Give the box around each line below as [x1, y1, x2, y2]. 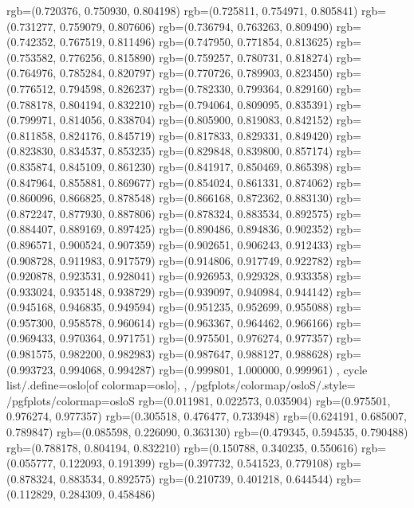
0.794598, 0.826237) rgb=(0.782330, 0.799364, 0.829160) [59, 80, 333, 96]
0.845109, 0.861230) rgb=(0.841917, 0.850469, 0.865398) [59, 158, 333, 174]
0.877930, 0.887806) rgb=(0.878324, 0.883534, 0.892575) [59, 205, 333, 221]
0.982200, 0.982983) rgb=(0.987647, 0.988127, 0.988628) [59, 346, 333, 362]
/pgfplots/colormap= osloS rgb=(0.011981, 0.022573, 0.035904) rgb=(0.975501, [6, 392, 391, 408]
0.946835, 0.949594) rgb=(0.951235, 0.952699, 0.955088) [59, 299, 333, 315]
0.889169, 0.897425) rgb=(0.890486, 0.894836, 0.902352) [59, 221, 333, 237]
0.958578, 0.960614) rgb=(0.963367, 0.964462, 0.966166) [59, 314, 333, 330]
